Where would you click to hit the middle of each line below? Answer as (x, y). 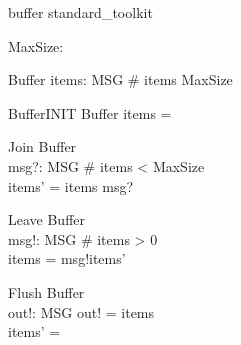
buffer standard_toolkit (80, 12)
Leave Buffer (47, 219)
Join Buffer (42, 146)
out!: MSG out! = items (81, 311)
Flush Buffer (46, 291)
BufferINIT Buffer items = (90, 112)
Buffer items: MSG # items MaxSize (120, 79)
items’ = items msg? (71, 185)
